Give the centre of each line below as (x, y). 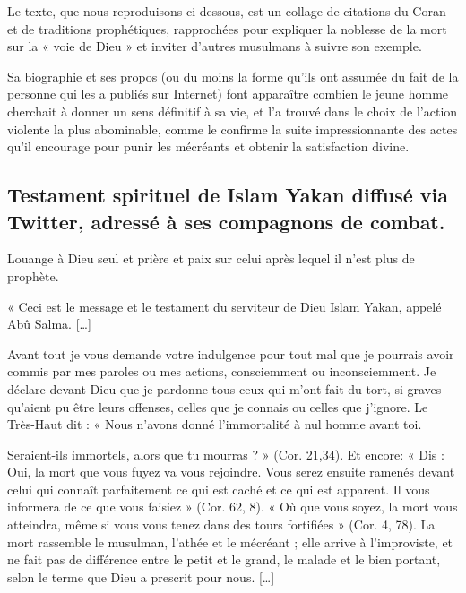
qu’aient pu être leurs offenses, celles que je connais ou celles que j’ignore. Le (218, 406)
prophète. (33, 275)
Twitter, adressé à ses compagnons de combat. (226, 221)
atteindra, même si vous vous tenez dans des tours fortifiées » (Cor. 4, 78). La (221, 524)
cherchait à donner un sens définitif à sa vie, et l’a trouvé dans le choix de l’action (233, 111)
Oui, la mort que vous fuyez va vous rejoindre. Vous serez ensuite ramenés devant (231, 472)
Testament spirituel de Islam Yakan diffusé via (228, 195)
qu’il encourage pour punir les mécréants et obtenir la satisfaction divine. (208, 146)
